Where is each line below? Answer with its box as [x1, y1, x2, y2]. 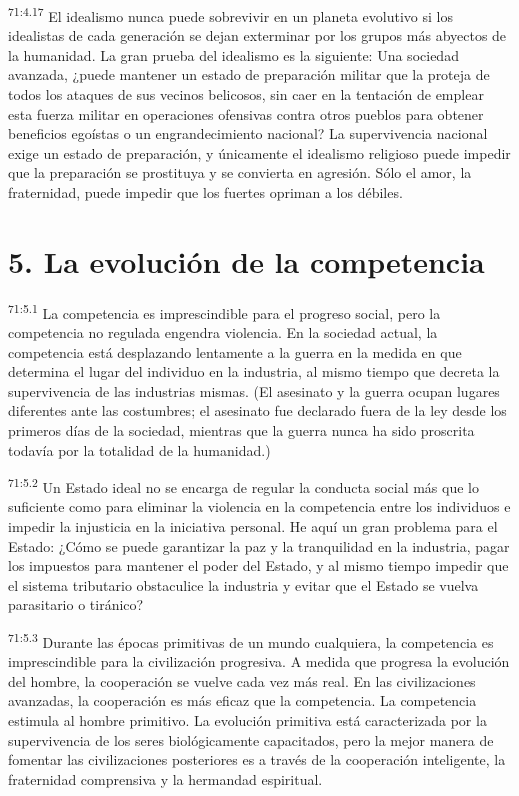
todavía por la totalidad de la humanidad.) [8, 439, 271, 460]
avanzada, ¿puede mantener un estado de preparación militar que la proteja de [8, 64, 490, 85]
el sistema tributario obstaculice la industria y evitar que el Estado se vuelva [8, 574, 479, 595]
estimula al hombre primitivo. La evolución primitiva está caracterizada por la [8, 709, 487, 730]
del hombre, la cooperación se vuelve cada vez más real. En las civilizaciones [8, 670, 476, 691]
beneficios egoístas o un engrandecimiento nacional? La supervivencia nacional [8, 123, 488, 144]
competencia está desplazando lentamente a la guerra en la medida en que [8, 341, 462, 362]
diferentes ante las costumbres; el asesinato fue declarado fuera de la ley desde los [8, 400, 507, 421]
